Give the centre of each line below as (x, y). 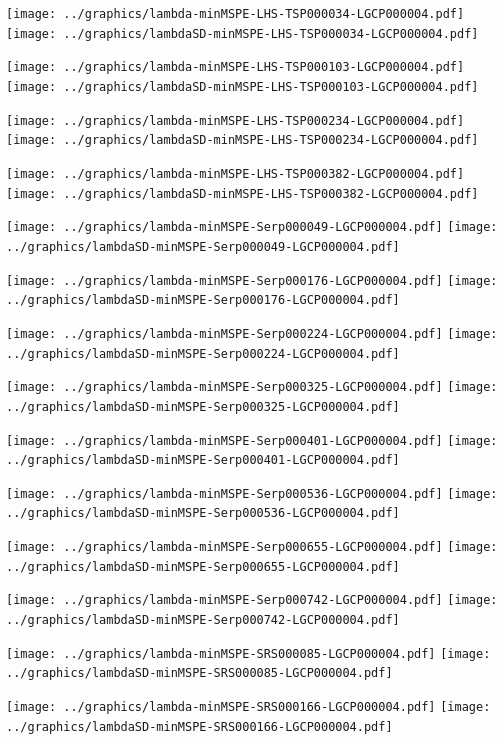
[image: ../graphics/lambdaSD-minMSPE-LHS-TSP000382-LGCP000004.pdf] (242, 193)
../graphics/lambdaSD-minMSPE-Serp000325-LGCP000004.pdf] (203, 406)
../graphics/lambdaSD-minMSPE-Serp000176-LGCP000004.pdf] (203, 300)
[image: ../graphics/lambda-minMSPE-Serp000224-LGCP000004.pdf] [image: (252, 333)
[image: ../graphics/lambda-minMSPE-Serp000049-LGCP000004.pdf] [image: (252, 227)
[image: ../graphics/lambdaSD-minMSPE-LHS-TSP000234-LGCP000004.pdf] (242, 140)
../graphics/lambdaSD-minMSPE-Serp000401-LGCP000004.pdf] (203, 460)
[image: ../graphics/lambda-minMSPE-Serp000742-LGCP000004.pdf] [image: (252, 600)
